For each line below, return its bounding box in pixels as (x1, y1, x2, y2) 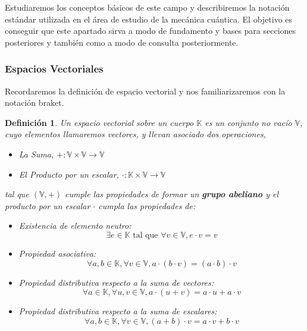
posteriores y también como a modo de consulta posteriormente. (5, 36, 239, 48)
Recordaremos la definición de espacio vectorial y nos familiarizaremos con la (5, 84, 286, 97)
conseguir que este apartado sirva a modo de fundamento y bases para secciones (5, 24, 296, 37)
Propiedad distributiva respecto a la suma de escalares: (18, 305, 217, 317)
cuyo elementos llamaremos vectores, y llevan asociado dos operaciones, (5, 128, 266, 140)
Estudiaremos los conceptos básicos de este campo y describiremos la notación (5, 1, 290, 13)
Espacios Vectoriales (5, 61, 104, 76)
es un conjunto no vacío (205, 116, 292, 128)
